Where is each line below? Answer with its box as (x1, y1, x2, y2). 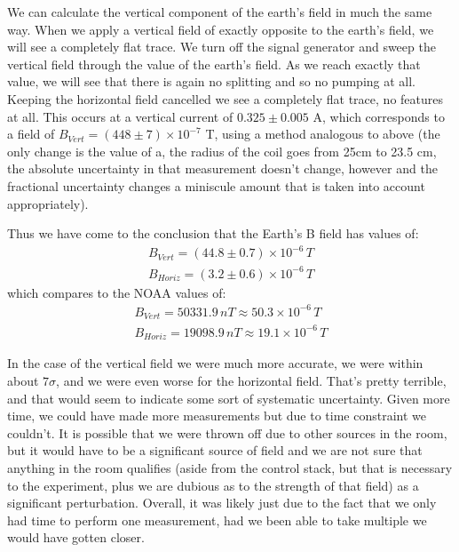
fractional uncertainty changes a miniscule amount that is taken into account (7, 176, 425, 195)
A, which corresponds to (313, 107, 445, 125)
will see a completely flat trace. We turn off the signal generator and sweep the (7, 37, 436, 56)
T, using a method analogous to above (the (205, 124, 440, 143)
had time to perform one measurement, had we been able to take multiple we (7, 510, 427, 529)
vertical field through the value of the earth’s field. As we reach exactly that (7, 54, 421, 73)
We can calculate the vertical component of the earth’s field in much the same (7, 3, 432, 20)
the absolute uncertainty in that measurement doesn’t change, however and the (7, 159, 438, 178)
